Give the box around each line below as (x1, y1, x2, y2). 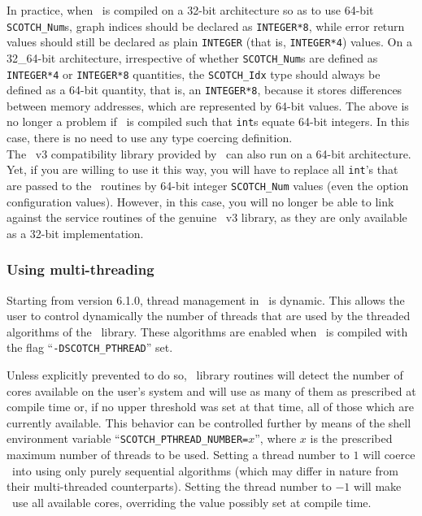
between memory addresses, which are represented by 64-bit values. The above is (7, 97, 409, 114)
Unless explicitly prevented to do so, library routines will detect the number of (7, 366, 403, 384)
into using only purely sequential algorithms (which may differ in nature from (11, 462, 398, 479)
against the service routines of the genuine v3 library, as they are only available (7, 209, 407, 226)
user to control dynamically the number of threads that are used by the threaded (7, 307, 411, 324)
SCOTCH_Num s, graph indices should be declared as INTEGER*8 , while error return (7, 17, 405, 34)
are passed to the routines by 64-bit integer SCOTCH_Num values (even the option (7, 176, 409, 193)
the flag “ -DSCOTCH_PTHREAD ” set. (7, 339, 173, 356)
